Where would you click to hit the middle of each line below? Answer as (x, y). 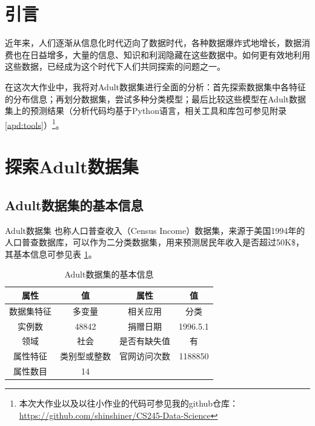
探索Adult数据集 (72, 166)
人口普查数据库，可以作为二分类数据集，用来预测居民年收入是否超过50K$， (154, 242)
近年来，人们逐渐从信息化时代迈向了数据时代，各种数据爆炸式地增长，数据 (153, 43)
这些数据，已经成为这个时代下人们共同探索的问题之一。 (115, 66)
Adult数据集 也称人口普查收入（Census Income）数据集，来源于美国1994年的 (155, 230)
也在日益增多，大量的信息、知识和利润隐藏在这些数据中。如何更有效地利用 (161, 54)
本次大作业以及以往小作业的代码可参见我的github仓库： (129, 403)
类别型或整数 (85, 356)
